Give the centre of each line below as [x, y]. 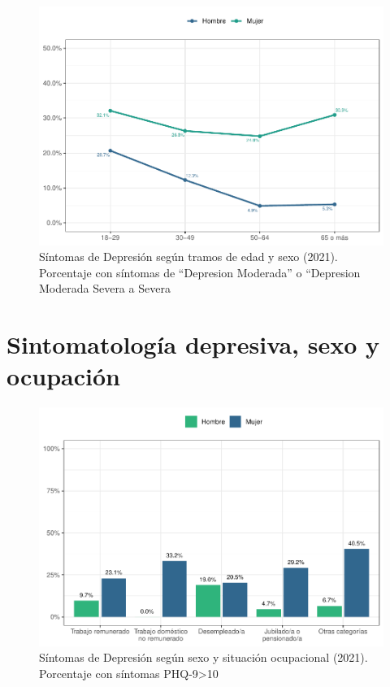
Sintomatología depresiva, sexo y [193, 344]
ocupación [63, 376]
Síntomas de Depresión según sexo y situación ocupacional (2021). [204, 657]
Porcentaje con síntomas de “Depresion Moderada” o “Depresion [200, 272]
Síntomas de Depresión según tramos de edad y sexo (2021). [188, 257]
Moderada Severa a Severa [105, 288]
